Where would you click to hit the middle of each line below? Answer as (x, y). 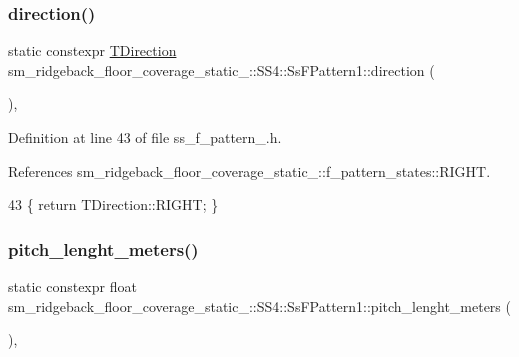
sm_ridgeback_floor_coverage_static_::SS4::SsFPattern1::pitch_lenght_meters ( (259, 305)
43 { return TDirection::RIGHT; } (113, 204)
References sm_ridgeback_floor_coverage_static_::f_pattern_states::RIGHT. (249, 170)
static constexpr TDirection (92, 50)
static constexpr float (72, 286)
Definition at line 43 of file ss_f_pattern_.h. (145, 137)
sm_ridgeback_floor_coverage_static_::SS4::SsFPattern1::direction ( (221, 69)
